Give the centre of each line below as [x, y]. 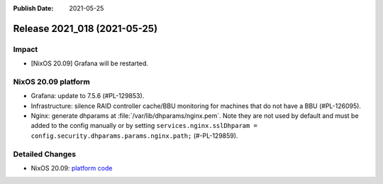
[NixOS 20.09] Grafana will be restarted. [90, 63]
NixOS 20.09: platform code [72, 168]
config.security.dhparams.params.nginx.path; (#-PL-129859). [134, 136]
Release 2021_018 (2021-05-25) [85, 28]
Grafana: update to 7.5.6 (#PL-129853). [88, 96]
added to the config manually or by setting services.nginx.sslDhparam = [144, 126]
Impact [26, 49]
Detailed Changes [45, 154]
